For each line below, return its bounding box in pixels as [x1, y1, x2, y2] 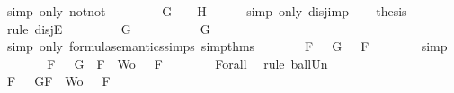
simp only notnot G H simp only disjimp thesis [6, 2, 407, 20]
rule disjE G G [6, 19, 210, 38]
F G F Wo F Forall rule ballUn [47, 54, 328, 72]
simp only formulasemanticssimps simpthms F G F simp [6, 37, 448, 55]
